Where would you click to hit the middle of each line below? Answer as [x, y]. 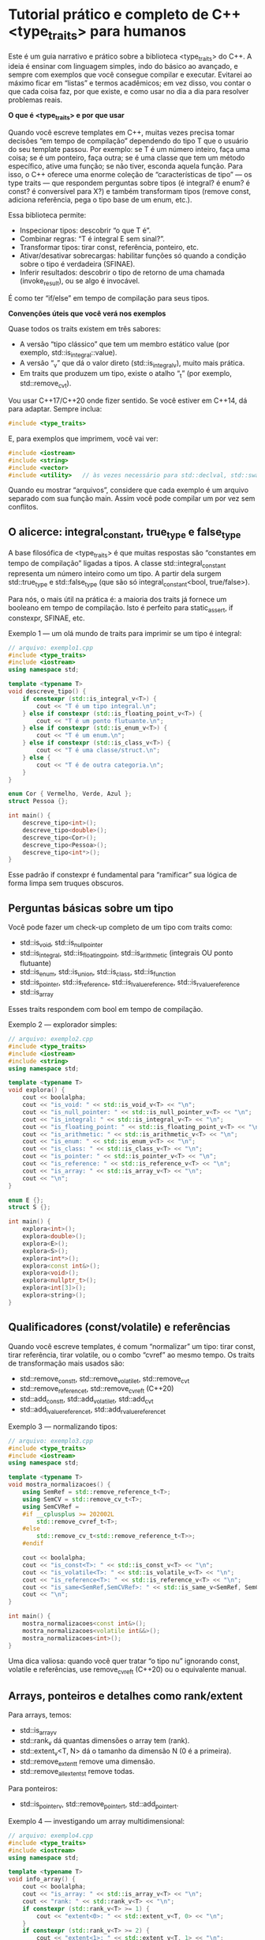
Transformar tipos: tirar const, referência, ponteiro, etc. [109, 248]
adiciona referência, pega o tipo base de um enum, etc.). [100, 200]
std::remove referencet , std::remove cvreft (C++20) [97, 1390]
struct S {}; [30, 1207]
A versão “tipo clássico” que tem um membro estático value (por [125, 344]
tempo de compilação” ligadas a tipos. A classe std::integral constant [117, 565]
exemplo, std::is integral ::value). [68, 353]
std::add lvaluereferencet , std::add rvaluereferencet [93, 1410]
